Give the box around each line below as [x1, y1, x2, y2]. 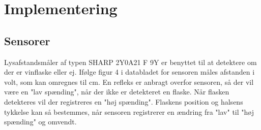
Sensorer [4, 32, 50, 48]
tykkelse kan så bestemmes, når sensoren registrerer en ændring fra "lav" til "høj [4, 106, 254, 117]
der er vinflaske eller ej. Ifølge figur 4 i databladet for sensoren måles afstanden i [4, 67, 255, 77]
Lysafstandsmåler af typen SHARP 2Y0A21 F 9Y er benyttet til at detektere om [4, 56, 257, 67]
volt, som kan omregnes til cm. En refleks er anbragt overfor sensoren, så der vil [4, 76, 254, 87]
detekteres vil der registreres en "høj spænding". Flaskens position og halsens [4, 96, 243, 107]
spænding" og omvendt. [4, 116, 77, 127]
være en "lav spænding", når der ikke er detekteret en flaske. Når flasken [4, 86, 229, 97]
